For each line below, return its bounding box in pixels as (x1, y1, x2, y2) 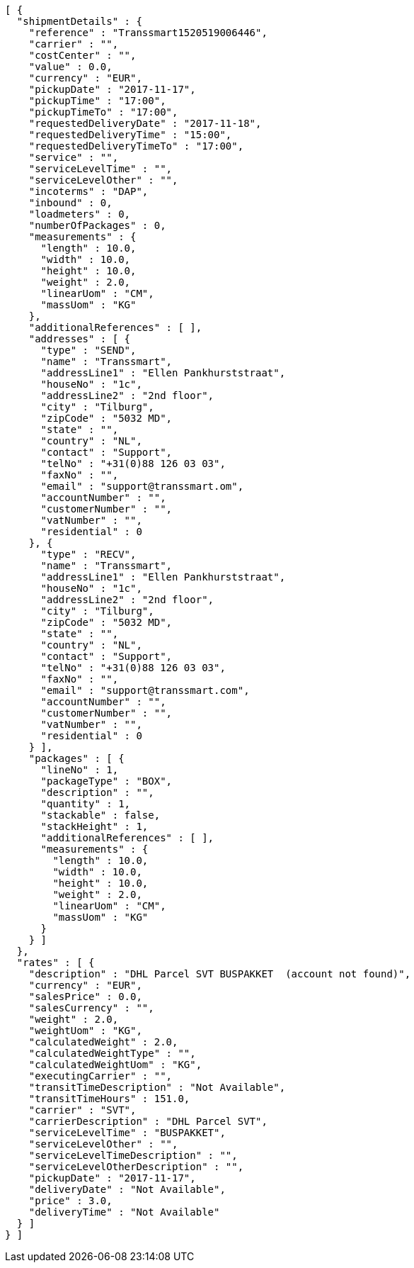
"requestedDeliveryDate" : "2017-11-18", (28, 118, 262, 129)
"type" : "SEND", (40, 344, 137, 356)
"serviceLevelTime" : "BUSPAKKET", (28, 1127, 226, 1138)
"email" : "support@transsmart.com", (40, 685, 250, 696)
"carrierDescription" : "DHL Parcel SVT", (28, 1116, 268, 1127)
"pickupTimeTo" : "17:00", (28, 106, 178, 118)
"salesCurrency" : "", (28, 1002, 154, 1014)
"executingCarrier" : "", (28, 1070, 173, 1082)
